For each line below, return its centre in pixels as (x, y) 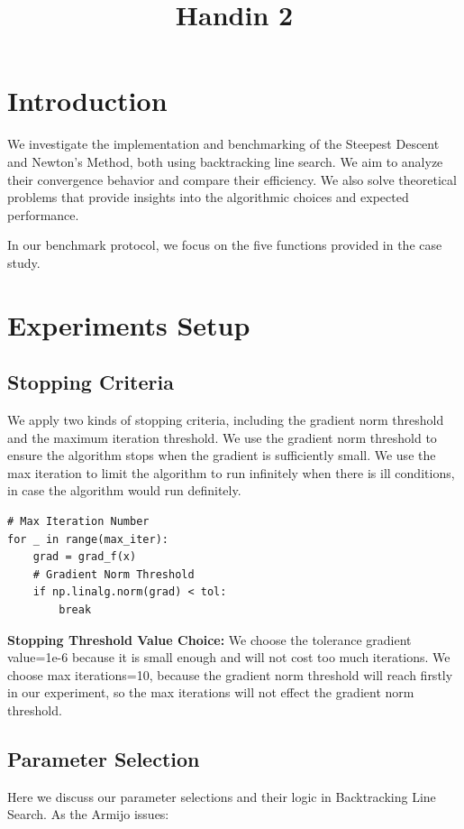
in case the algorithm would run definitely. (124, 490)
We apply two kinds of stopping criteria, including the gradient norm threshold (226, 420)
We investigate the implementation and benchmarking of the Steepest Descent (223, 144)
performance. (43, 214)
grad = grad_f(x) (85, 557)
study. (24, 262)
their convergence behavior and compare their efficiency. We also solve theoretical (232, 179)
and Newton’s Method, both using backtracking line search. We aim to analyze (225, 161)
